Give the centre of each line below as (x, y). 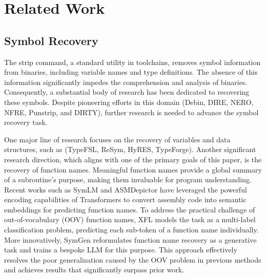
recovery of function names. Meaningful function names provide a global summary (133, 169)
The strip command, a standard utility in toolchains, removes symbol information (132, 62)
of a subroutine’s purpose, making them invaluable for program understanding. (128, 179)
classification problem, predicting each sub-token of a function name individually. (131, 230)
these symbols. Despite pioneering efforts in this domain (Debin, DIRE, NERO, (129, 102)
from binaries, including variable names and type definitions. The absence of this (131, 72)
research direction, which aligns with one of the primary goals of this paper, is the (133, 159)
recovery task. (26, 122)
